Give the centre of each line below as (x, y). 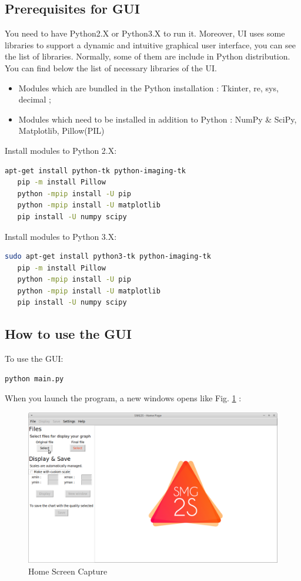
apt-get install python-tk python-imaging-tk (95, 171)
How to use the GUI (68, 334)
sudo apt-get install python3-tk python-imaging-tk (108, 257)
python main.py (34, 379)
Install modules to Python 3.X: (61, 236)
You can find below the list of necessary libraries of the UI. (111, 67)
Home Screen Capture (68, 571)
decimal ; (35, 99)
